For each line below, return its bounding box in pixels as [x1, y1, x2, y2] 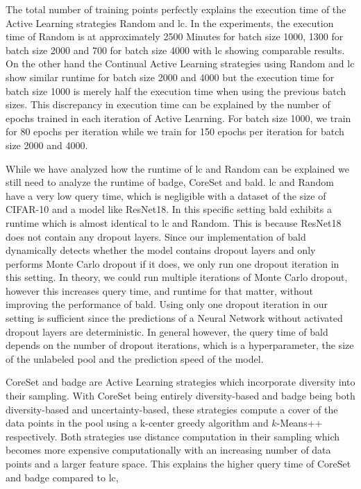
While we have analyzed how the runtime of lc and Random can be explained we [6, 161, 349, 175]
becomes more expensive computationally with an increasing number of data [6, 443, 331, 457]
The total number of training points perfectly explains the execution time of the [6, 2, 346, 16]
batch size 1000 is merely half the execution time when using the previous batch [6, 83, 346, 98]
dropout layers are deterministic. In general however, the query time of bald [6, 324, 328, 338]
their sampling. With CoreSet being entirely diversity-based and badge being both [6, 388, 355, 403]
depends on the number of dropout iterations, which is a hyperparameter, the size [6, 338, 354, 352]
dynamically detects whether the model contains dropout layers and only [6, 243, 316, 257]
